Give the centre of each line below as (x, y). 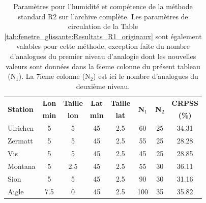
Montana (22, 166)
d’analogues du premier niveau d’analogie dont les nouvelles (103, 56)
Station (21, 109)
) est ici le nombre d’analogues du (146, 76)
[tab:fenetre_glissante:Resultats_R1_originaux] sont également (103, 36)
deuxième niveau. (103, 86)
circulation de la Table (103, 26)
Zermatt (20, 141)
